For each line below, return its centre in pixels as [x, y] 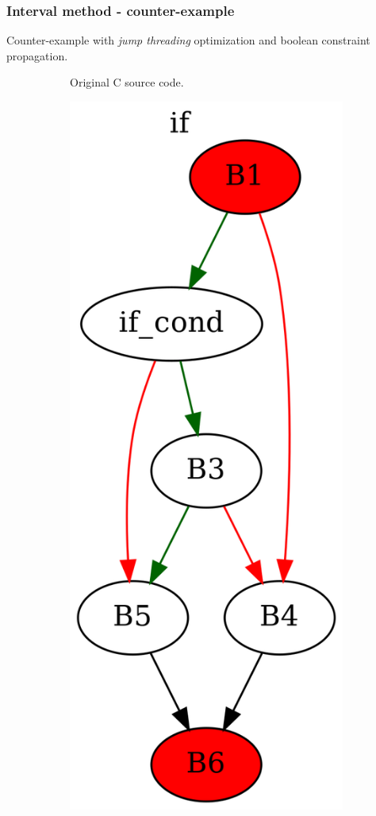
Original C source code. [127, 82]
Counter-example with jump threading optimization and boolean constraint [188, 40]
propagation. [37, 55]
